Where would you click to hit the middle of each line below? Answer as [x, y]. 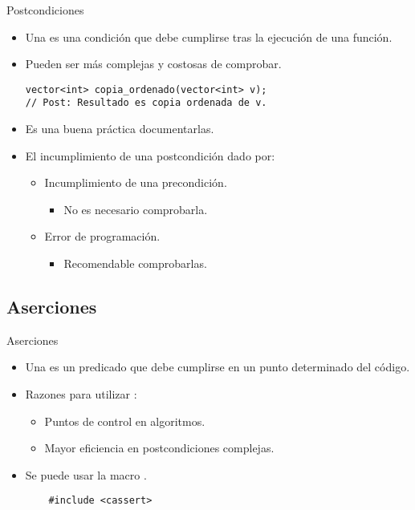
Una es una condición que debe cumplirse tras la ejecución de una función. [209, 36]
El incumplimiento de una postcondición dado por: [150, 155]
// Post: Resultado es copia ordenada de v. [146, 103]
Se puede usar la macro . [86, 474]
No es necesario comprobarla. [136, 209]
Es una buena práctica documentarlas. [120, 129]
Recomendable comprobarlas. [135, 263]
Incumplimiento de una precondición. [136, 182]
